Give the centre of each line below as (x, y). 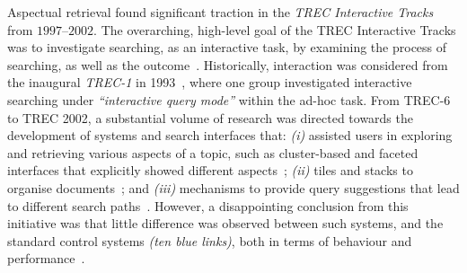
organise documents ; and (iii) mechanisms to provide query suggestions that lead (233, 187)
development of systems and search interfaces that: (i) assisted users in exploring (230, 135)
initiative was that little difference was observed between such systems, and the (225, 223)
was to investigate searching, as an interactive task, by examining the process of (227, 47)
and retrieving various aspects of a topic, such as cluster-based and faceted (213, 152)
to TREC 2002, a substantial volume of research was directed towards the (210, 117)
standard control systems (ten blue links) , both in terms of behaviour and (210, 240)
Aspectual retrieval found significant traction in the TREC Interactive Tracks (220, 12)
